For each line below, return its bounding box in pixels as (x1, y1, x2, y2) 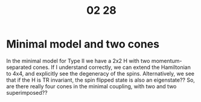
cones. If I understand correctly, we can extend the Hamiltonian (33, 64, 191, 71)
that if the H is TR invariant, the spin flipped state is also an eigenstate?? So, (6, 76, 195, 83)
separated (6, 64, 32, 71)
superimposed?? (6, 89, 48, 96)
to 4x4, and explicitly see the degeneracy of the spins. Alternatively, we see (6, 70, 195, 77)
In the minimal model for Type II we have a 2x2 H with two (6, 57, 150, 64)
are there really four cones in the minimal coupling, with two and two (6, 82, 177, 90)
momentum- (151, 57, 182, 64)
